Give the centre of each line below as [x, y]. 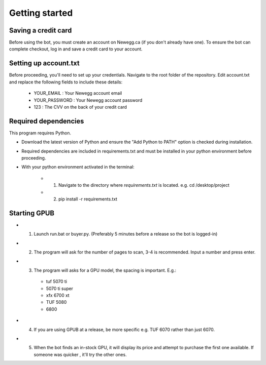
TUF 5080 [56, 302]
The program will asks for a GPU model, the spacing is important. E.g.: [105, 270]
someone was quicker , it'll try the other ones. [80, 354]
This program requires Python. [40, 133]
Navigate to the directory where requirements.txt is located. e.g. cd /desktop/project [144, 185]
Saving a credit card [40, 30]
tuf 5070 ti [57, 282]
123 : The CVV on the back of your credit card [80, 107]
